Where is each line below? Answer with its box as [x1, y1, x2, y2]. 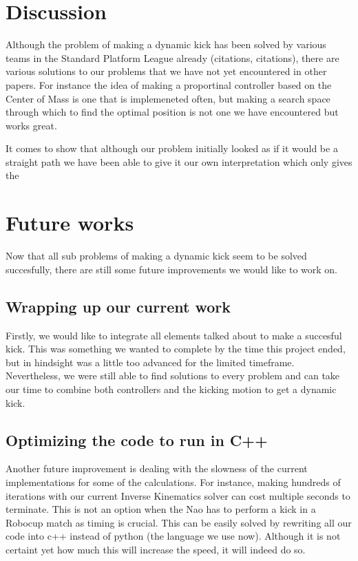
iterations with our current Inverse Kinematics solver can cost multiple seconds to [6, 488, 350, 502]
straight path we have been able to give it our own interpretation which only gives [6, 154, 352, 169]
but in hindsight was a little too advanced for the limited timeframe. [6, 354, 295, 369]
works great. [6, 118, 57, 132]
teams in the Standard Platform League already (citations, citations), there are [6, 50, 339, 65]
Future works [6, 209, 134, 237]
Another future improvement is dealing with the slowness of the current [6, 461, 308, 476]
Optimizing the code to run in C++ [6, 429, 268, 450]
